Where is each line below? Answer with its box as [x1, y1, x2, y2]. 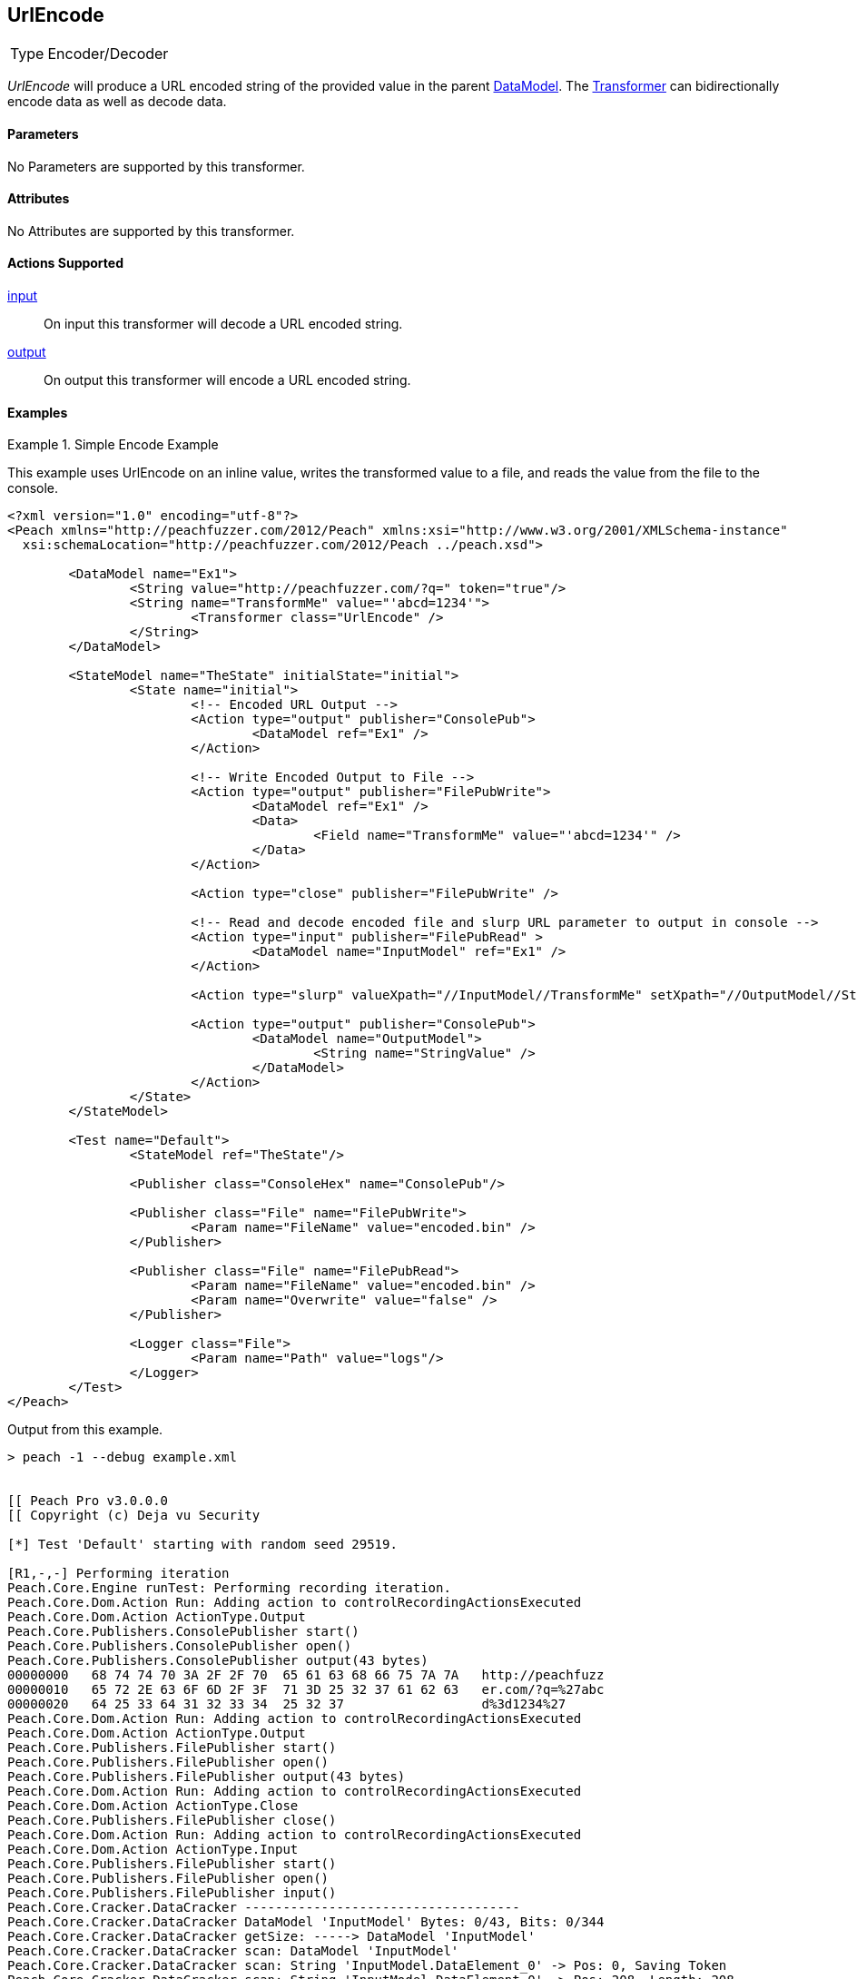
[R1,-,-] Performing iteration [7, 1566, 230, 1581]
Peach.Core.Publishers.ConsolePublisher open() [7, 1639, 352, 1654]
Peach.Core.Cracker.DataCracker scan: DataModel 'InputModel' [7, 1944, 459, 1959]
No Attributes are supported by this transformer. [7, 222, 295, 239]
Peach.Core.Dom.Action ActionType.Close [7, 1798, 299, 1814]
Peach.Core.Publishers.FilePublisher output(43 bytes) [7, 1769, 406, 1785]
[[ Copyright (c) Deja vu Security [7, 1508, 261, 1523]
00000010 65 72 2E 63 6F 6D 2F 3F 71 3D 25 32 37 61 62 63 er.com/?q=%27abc [7, 1682, 605, 1698]
